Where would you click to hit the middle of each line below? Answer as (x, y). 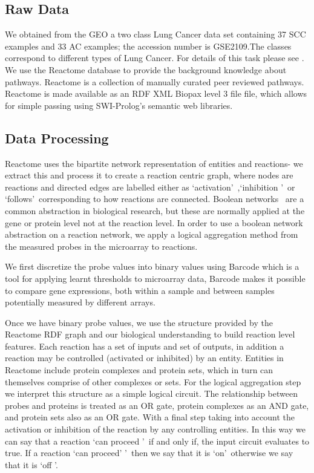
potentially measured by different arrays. (80, 302)
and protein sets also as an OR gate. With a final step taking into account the (150, 417)
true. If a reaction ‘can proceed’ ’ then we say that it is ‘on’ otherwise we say (149, 453)
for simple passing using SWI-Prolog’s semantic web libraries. (119, 105)
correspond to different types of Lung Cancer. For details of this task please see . (155, 58)
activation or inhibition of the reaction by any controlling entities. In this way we (155, 429)
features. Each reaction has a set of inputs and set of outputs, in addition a (145, 346)
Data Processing (57, 138)
